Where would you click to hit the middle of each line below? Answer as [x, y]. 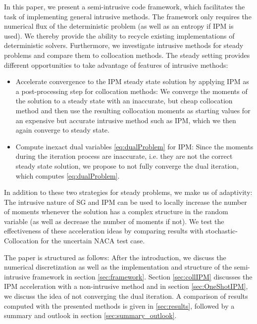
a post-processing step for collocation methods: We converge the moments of [131, 91]
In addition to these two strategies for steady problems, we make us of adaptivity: [128, 192]
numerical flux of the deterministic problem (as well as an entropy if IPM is [119, 26]
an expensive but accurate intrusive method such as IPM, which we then [126, 120]
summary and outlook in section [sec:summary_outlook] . [90, 315]
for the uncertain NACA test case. [93, 241]
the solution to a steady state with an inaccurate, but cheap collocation [124, 101]
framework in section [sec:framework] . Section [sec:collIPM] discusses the [142, 276]
